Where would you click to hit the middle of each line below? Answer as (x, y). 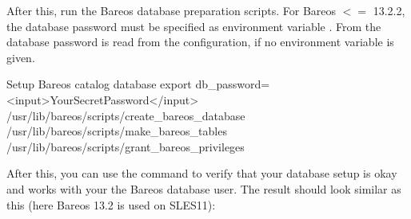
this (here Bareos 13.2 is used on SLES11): (111, 204)
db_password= (233, 84)
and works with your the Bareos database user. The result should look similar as (204, 188)
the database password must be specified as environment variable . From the (194, 26)
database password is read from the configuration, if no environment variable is (200, 42)
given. (21, 57)
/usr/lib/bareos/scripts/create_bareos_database (126, 115)
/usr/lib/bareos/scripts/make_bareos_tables (117, 131)
